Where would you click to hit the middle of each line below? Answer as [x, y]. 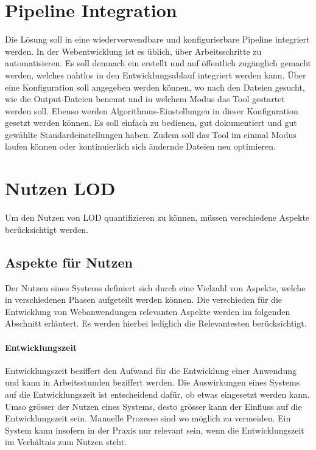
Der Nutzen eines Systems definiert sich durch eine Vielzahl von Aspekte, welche [155, 287]
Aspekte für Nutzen [69, 262]
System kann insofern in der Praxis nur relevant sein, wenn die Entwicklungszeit [155, 430]
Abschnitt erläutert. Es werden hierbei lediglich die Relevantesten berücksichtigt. [156, 323]
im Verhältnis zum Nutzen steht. [66, 442]
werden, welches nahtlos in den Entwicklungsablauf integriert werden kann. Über [156, 74]
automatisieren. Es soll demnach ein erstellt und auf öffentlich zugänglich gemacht [158, 63]
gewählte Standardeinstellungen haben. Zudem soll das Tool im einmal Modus [151, 134]
